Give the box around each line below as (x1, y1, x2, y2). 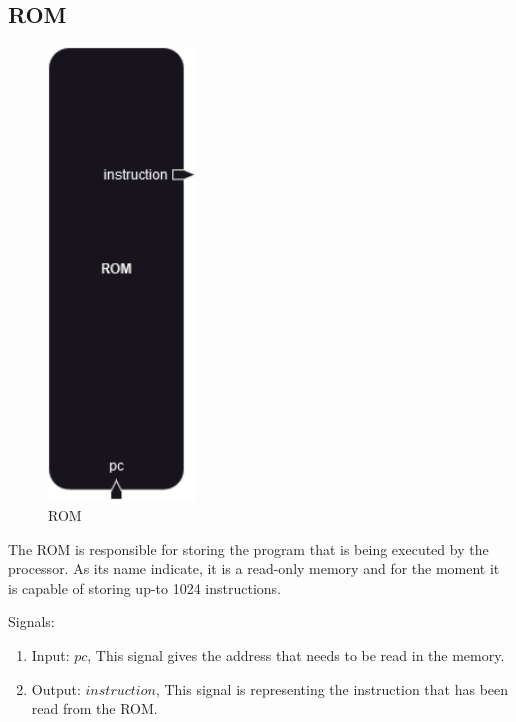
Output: (31, 678, 81, 699)
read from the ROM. (31, 698, 158, 719)
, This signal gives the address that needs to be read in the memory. (87, 644, 505, 665)
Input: (31, 644, 70, 665)
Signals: (8, 611, 55, 632)
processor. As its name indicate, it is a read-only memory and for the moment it (8, 558, 500, 579)
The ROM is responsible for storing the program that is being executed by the (8, 538, 489, 559)
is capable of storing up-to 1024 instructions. (8, 577, 282, 598)
